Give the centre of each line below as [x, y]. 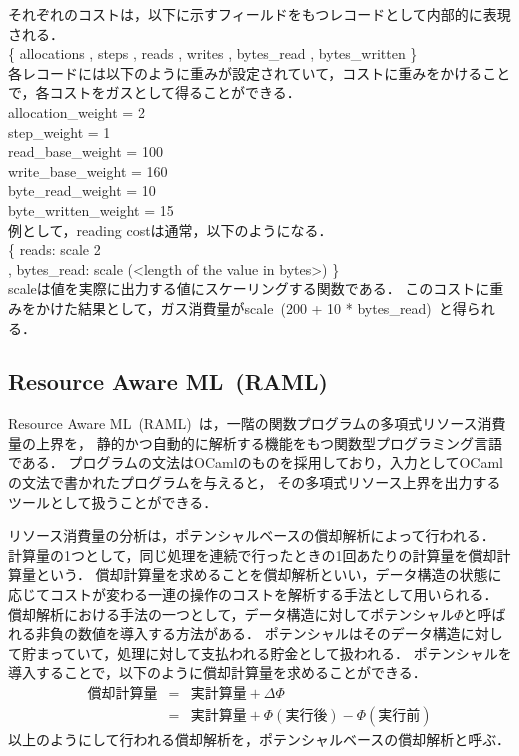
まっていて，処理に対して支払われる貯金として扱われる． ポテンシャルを [273, 652]
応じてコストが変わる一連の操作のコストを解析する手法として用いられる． [253, 594]
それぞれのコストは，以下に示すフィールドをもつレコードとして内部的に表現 [259, 14]
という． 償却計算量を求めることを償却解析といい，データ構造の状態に [268, 574]
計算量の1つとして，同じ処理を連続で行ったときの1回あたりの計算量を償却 [252, 554]
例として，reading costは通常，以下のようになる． [170, 229]
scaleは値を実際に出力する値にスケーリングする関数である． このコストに [249, 288]
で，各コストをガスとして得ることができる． [154, 92]
